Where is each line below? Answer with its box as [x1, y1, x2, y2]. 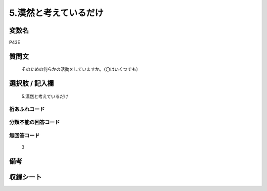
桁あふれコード [9, 105, 45, 112]
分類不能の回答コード [9, 119, 60, 126]
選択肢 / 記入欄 [9, 79, 54, 88]
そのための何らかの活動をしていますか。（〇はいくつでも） [21, 66, 141, 72]
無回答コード [9, 132, 40, 139]
